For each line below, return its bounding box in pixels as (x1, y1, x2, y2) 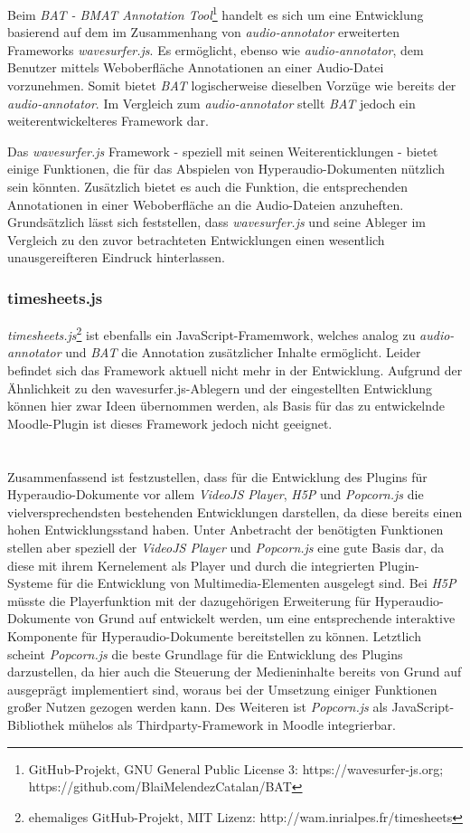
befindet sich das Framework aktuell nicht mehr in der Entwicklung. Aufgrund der (7, 361, 463, 380)
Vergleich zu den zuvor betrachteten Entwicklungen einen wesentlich (7, 230, 385, 249)
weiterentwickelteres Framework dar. (7, 111, 209, 130)
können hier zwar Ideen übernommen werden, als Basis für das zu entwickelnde (7, 396, 446, 415)
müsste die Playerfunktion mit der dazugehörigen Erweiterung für (7, 591, 371, 610)
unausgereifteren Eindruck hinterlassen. (7, 248, 225, 267)
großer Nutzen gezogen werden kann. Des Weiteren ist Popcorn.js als (7, 697, 388, 716)
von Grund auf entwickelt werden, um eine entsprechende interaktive (74, 609, 456, 628)
